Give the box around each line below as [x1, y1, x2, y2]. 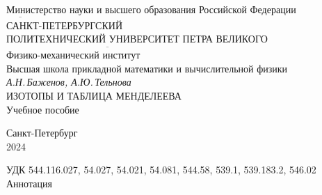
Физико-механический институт [6, 47, 140, 62]
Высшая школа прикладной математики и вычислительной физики [6, 61, 288, 75]
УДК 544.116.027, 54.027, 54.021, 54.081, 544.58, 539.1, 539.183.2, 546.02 [6, 162, 316, 177]
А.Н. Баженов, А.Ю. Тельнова [6, 75, 131, 89]
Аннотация [6, 175, 52, 190]
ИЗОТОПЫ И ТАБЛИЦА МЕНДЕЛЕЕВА [6, 88, 182, 102]
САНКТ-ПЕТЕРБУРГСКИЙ [6, 17, 123, 32]
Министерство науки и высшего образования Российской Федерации [6, 2, 296, 16]
